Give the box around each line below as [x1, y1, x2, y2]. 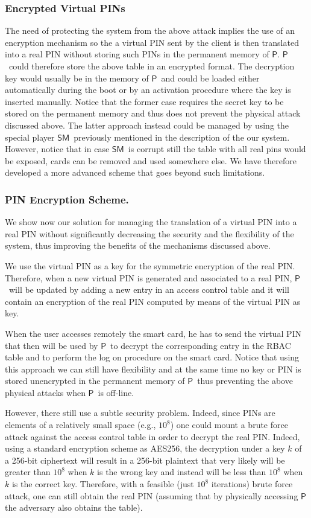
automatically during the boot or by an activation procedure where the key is [5, 83, 291, 96]
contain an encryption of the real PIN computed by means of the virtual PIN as [5, 295, 301, 307]
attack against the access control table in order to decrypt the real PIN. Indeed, [5, 430, 300, 443]
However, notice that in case [5, 142, 110, 155]
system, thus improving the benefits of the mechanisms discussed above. [5, 239, 271, 252]
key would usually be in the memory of [5, 71, 149, 84]
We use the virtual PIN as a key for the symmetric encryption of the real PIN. [5, 259, 295, 272]
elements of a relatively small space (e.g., [5, 418, 156, 431]
